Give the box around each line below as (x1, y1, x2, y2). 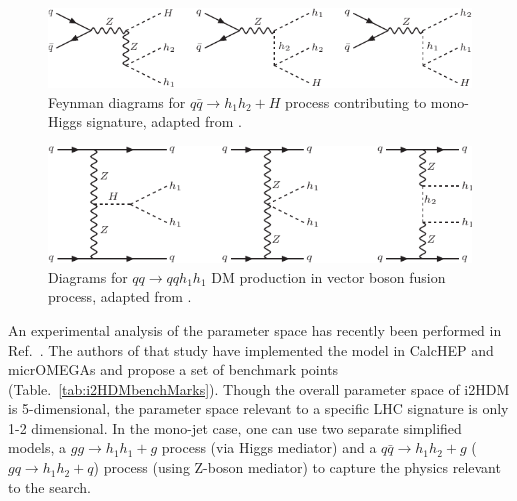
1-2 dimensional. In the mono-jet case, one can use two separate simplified (8, 417, 462, 438)
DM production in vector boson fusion (211, 266, 446, 287)
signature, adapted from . (86, 111, 242, 132)
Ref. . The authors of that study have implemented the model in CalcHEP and (8, 339, 494, 360)
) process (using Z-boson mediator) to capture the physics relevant (93, 457, 501, 478)
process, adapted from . (48, 286, 192, 307)
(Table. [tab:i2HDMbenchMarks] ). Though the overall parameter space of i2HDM (8, 378, 510, 399)
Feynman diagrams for (48, 91, 186, 112)
